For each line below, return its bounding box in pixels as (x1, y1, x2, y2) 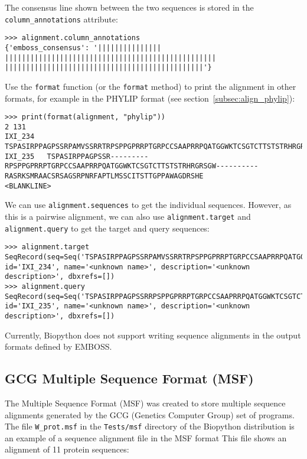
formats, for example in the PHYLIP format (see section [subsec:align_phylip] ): (5, 92, 295, 104)
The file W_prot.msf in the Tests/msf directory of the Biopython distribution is (5, 420, 295, 432)
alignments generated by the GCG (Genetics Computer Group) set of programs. (5, 408, 295, 421)
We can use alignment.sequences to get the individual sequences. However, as (5, 198, 292, 211)
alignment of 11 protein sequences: (5, 443, 129, 455)
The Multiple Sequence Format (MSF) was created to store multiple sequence (5, 396, 286, 409)
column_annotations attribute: (5, 12, 118, 25)
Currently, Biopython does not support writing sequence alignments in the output (5, 328, 301, 341)
